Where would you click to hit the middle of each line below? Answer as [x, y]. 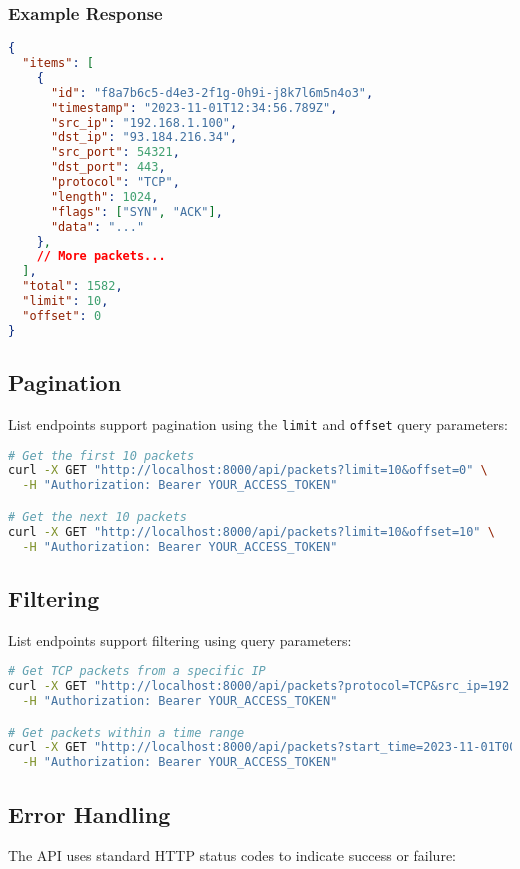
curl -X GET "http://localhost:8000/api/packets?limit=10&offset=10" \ [251, 531]
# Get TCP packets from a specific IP [137, 671]
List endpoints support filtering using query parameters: [180, 639]
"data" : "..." [97, 226]
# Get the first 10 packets [101, 455]
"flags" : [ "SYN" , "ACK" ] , [136, 211]
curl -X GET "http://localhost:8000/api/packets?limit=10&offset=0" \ [248, 470]
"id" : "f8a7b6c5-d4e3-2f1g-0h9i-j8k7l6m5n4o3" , [212, 92]
